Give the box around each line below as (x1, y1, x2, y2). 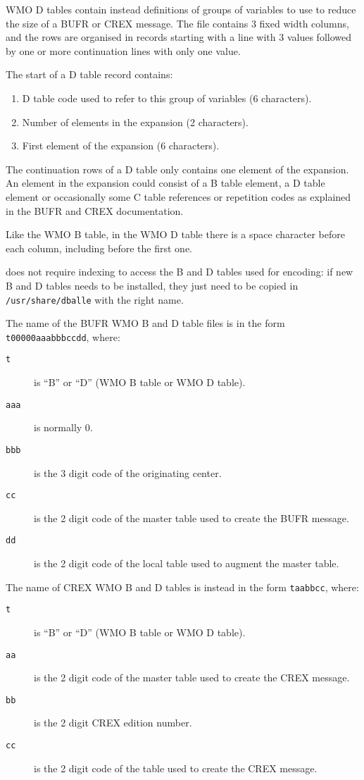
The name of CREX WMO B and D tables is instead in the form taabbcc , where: (6, 579, 359, 594)
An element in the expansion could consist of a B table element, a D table (6, 175, 325, 190)
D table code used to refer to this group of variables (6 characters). (22, 90, 312, 105)
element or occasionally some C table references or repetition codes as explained (6, 189, 351, 204)
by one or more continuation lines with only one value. (6, 43, 241, 58)
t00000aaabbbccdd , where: (6, 329, 120, 344)
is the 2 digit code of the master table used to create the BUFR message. (34, 510, 349, 525)
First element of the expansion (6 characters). (22, 138, 220, 153)
